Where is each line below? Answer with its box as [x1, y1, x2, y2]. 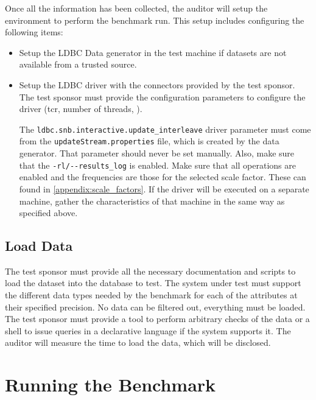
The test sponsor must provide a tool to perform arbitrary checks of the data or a [5, 312, 310, 325]
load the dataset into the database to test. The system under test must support [5, 276, 301, 289]
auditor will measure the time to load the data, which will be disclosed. [5, 336, 271, 349]
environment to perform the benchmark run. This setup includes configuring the [5, 13, 304, 26]
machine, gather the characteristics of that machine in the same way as [19, 194, 285, 207]
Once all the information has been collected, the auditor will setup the [5, 2, 268, 14]
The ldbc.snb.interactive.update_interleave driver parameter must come [19, 122, 311, 135]
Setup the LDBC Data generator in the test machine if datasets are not [19, 46, 287, 58]
